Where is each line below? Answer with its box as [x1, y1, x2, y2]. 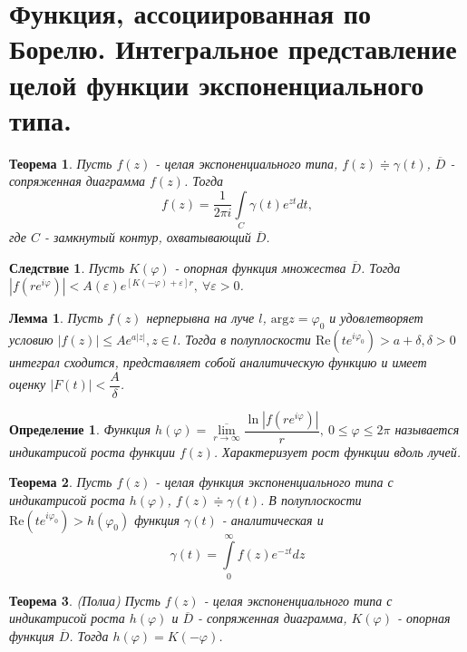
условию [9, 330, 54, 349]
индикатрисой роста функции [9, 442, 175, 461]
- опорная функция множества [174, 258, 346, 277]
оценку [9, 375, 46, 394]
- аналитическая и [221, 510, 324, 529]
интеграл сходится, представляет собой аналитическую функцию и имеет [9, 353, 427, 372]
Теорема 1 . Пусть [9, 153, 112, 172]
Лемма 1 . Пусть [9, 308, 103, 327]
